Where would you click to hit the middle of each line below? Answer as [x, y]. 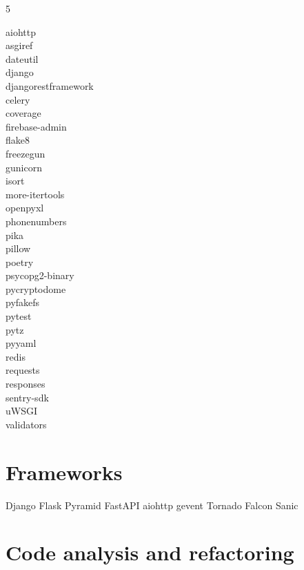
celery [18, 99]
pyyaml [21, 343]
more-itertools [35, 194]
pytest [19, 316]
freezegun [26, 153]
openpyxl [25, 208]
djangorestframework [50, 85]
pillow [18, 248]
